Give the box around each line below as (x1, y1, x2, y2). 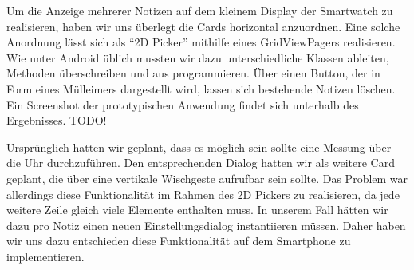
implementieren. (6, 248, 85, 264)
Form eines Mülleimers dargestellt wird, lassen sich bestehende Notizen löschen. (6, 80, 396, 97)
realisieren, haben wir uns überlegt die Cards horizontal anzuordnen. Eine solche (6, 18, 400, 34)
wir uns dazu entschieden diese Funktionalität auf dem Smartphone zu (6, 232, 351, 249)
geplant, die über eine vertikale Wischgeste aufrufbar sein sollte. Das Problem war (6, 169, 408, 186)
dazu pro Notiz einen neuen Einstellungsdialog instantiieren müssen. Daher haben (6, 216, 406, 233)
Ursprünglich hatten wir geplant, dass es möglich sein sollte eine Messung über (6, 138, 392, 155)
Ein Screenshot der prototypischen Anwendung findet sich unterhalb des (6, 96, 359, 113)
